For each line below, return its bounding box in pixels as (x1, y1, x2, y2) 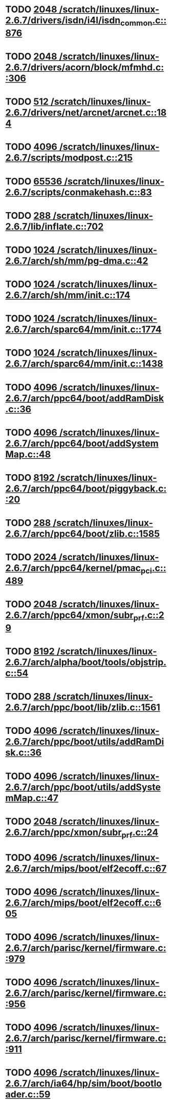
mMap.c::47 (5, 792, 59, 804)
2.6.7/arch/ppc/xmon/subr (5, 826, 122, 838)
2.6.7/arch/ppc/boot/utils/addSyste (5, 781, 161, 793)
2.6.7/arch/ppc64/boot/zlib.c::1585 (5, 528, 160, 540)
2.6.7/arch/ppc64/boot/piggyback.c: (5, 483, 167, 495)
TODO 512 (5, 96, 49, 108)
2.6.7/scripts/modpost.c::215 (5, 152, 133, 163)
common (120, 18, 153, 28)
